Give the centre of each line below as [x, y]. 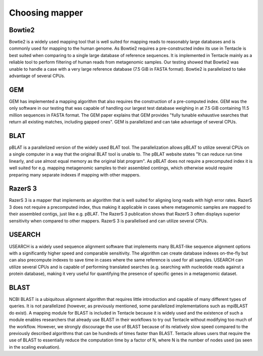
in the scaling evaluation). [35, 347]
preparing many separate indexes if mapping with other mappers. [75, 175]
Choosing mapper [46, 13]
